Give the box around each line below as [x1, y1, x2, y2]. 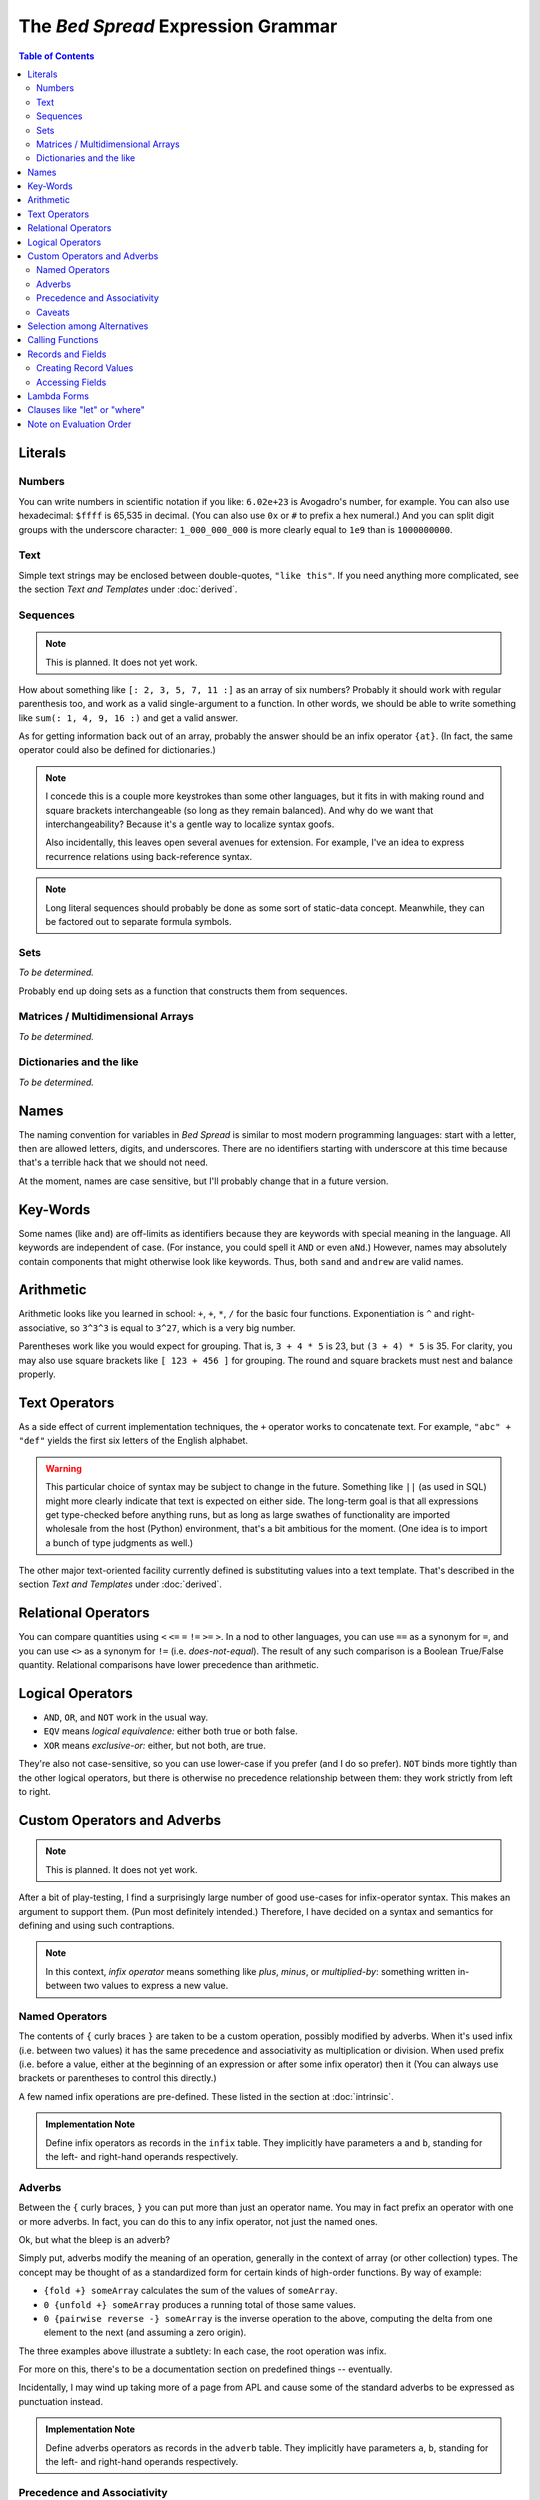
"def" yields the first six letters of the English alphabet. [18, 1435, 249, 1447]
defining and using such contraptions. [18, 1919, 175, 1931]
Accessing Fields [36, 376, 107, 388]
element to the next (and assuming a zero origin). [43, 2326, 247, 2339]
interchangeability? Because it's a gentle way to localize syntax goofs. [45, 818, 335, 830]
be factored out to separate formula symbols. [45, 915, 232, 927]
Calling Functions [27, 334, 99, 346]
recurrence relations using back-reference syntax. [45, 850, 253, 862]
